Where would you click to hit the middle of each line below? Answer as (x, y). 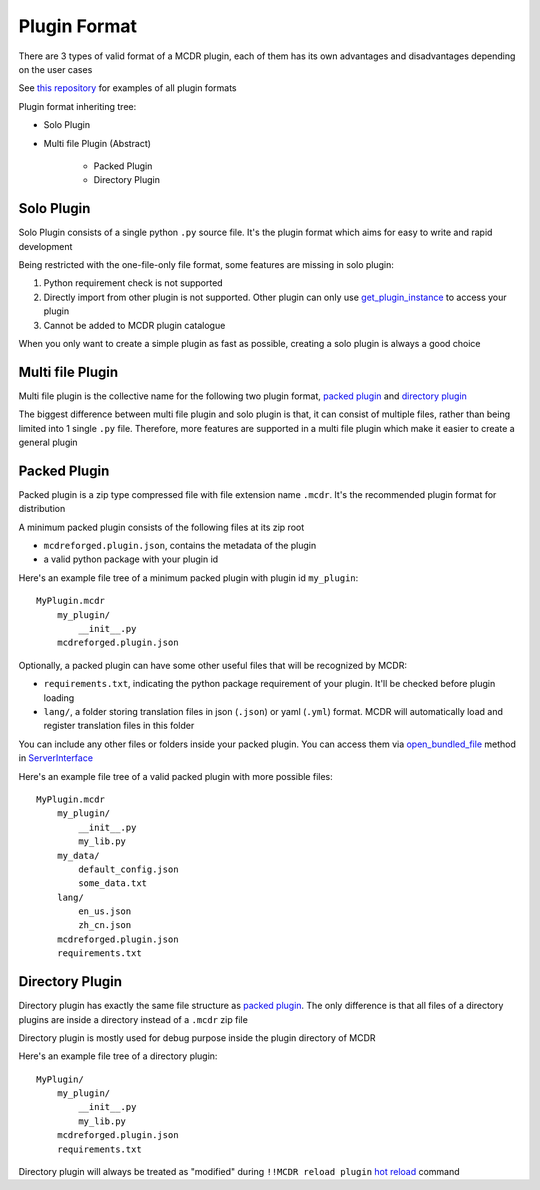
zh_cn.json (105, 925)
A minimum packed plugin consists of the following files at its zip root (161, 527)
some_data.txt (113, 883)
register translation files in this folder (119, 726)
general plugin (48, 442)
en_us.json (105, 911)
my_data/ (78, 855)
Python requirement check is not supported (133, 283)
